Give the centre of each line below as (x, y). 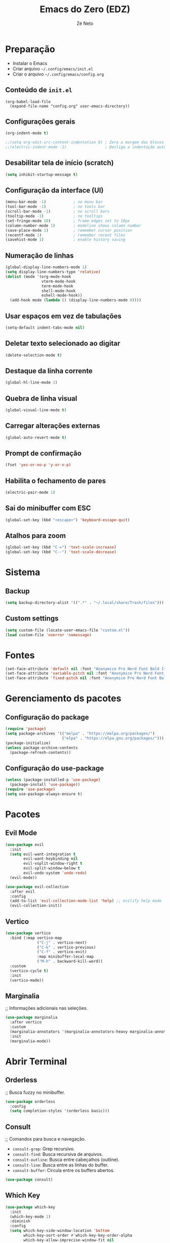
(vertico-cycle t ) (29, 971)
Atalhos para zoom (36, 536)
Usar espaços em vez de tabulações (63, 316)
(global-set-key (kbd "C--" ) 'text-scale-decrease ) (61, 552)
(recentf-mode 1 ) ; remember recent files (65, 235)
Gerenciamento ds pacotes (63, 699)
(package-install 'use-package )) (45, 785)
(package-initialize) (28, 743)
